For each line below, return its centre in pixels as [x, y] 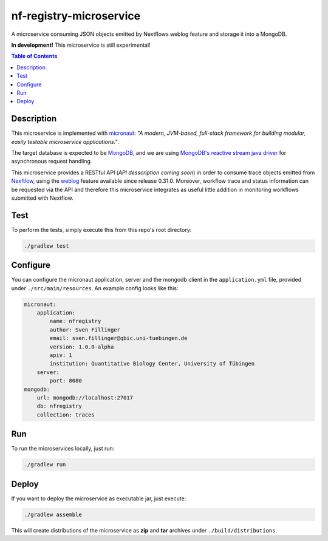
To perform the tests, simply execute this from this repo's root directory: [101, 230]
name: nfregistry [75, 321]
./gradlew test [46, 246]
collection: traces [66, 415]
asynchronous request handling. [52, 162]
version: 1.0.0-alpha [82, 347]
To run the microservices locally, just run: [63, 449]
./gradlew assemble [53, 514]
